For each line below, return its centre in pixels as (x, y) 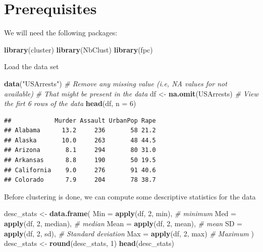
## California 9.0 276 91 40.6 (80, 170)
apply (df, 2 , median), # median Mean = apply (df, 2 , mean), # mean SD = (123, 223)
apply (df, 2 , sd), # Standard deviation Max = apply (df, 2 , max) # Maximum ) (129, 233)
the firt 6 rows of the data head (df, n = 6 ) (70, 103)
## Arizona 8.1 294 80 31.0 (80, 150)
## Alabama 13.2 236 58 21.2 (80, 131)
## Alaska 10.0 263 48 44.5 (80, 140)
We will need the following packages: (61, 33)
